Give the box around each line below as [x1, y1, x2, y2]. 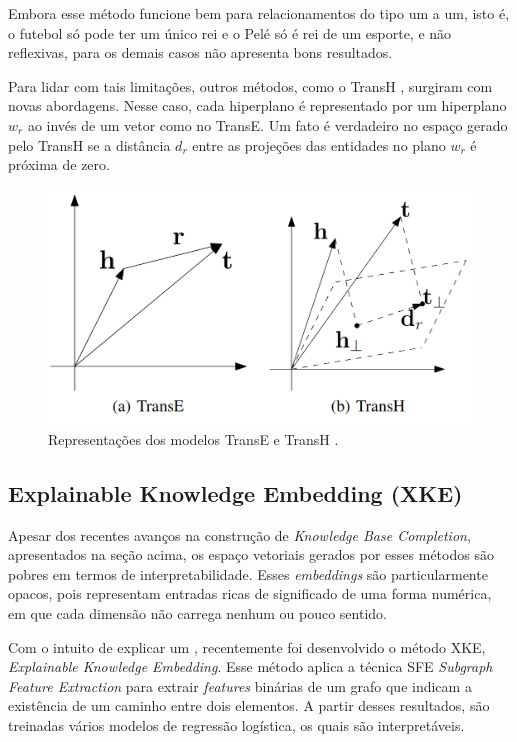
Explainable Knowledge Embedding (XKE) [8, 477, 463, 508]
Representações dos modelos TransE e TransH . [48, 428, 339, 449]
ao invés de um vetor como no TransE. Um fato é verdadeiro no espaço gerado [27, 114, 508, 135]
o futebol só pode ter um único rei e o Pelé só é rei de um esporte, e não [8, 22, 452, 43]
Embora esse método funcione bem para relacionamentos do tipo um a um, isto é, [8, 3, 510, 23]
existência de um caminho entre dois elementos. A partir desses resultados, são [8, 695, 490, 716]
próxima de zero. [8, 154, 110, 175]
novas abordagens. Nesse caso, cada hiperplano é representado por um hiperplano [8, 95, 507, 116]
